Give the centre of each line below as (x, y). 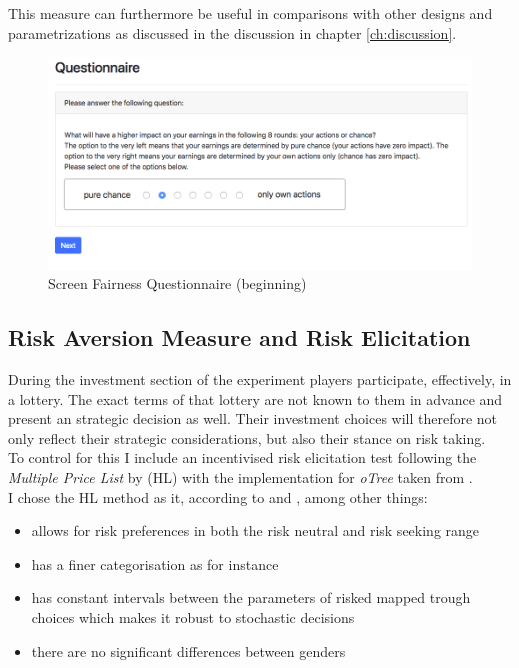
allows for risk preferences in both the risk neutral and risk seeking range (255, 530)
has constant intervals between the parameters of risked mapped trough (251, 597)
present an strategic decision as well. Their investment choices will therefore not (253, 418)
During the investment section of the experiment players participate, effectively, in (260, 379)
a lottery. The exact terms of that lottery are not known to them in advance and (255, 398)
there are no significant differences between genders (188, 650)
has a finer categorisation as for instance (155, 563)
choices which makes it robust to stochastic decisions (193, 616)
